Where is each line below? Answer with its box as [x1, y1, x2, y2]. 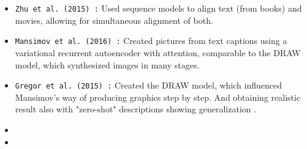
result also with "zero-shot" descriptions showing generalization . [15, 103, 257, 115]
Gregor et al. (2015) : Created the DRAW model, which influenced [15, 79, 282, 92]
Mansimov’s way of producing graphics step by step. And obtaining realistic [15, 90, 301, 103]
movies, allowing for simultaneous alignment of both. [15, 13, 213, 26]
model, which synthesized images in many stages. [15, 58, 200, 71]
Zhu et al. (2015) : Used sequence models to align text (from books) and [15, 2, 302, 14]
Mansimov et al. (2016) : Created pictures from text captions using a [15, 34, 287, 47]
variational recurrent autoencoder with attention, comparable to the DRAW [15, 46, 301, 59]
